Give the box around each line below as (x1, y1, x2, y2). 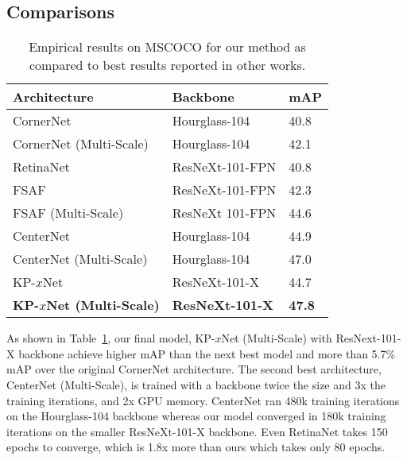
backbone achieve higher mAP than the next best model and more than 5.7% (18, 345, 396, 361)
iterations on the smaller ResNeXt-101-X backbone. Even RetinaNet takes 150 (6, 423, 388, 439)
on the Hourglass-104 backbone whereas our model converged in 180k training (6, 408, 386, 424)
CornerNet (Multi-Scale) (13, 134, 149, 153)
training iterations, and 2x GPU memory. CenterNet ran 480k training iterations (6, 392, 400, 408)
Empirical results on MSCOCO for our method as (29, 37, 306, 56)
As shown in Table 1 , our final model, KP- (6, 330, 215, 346)
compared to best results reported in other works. (29, 56, 306, 75)
